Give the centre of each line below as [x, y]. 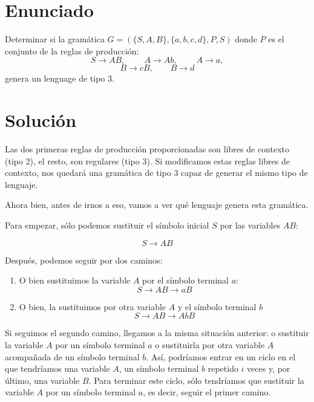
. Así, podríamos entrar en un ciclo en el [221, 356]
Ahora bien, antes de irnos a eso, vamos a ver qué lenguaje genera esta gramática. [157, 205]
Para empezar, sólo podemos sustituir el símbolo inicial [107, 225]
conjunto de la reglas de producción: [72, 50]
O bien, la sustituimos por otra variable [93, 306]
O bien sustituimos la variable [75, 280]
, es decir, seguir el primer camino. [207, 392]
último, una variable [42, 380]
